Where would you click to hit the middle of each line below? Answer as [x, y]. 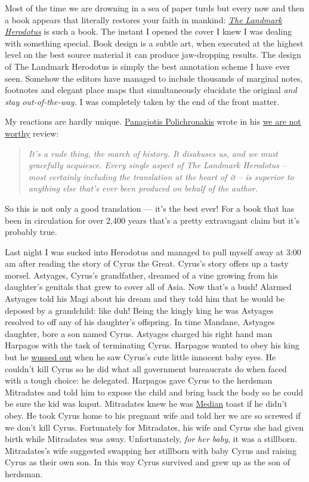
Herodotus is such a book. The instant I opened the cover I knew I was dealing [148, 31]
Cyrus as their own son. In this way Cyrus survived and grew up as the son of [147, 462]
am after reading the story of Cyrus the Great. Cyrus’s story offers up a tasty [147, 263]
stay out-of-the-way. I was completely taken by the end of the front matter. [142, 101]
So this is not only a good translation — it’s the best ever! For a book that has [149, 208]
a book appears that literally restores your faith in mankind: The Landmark [143, 19]
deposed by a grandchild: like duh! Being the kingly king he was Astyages [139, 310]
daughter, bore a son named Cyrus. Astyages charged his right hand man [139, 333]
